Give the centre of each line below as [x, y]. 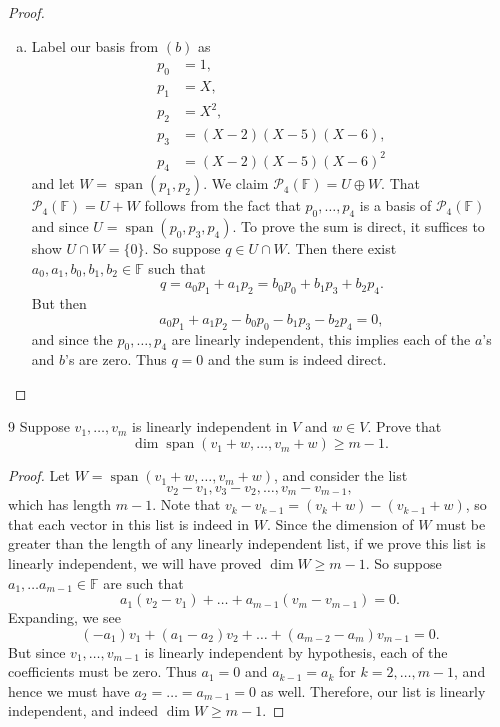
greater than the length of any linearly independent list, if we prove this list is [247, 543]
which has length [60, 504]
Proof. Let [39, 475]
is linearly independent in [210, 426]
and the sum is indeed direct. [297, 359]
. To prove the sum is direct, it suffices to [358, 226]
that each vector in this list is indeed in [128, 523]
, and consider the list [341, 475]
